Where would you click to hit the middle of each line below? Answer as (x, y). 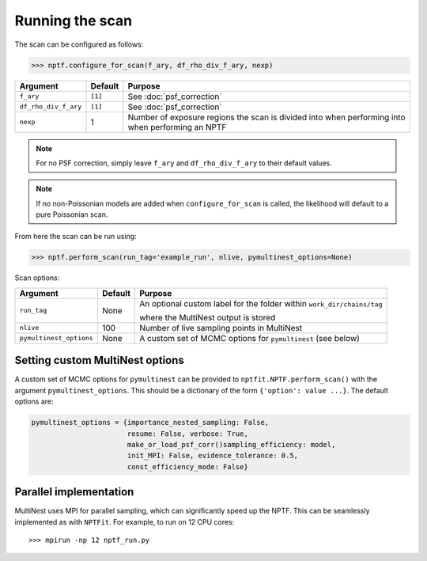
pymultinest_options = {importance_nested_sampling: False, (150, 423)
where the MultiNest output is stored (208, 317)
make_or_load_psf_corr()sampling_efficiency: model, (231, 444)
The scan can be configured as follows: (79, 44)
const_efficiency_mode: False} (187, 466)
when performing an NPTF (177, 127)
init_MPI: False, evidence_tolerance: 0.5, (213, 456)
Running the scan (74, 21)
